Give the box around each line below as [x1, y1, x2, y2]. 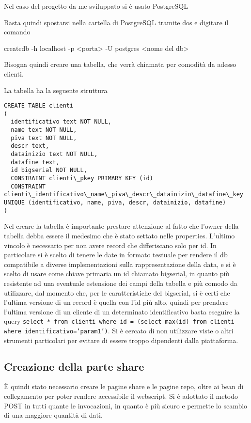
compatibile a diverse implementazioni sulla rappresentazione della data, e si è [4, 259, 236, 269]
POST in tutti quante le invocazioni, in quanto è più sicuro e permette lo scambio [4, 400, 248, 410]
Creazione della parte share [4, 359, 144, 374]
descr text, [11, 142, 49, 150]
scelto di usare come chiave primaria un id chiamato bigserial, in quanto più [4, 268, 230, 279]
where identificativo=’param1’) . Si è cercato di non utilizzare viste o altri [4, 325, 234, 335]
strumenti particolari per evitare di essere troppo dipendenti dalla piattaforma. [4, 335, 238, 345]
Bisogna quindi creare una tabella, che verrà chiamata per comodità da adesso [4, 59, 236, 69]
